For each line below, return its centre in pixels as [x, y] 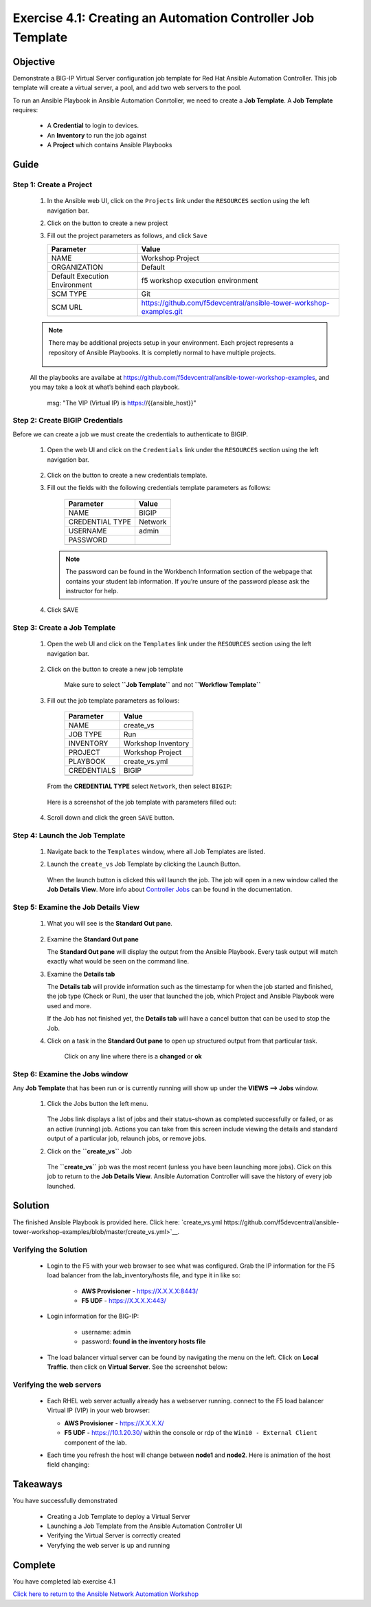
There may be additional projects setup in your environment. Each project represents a [171, 343]
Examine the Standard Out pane [93, 939]
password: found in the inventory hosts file [144, 1341]
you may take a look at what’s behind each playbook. [105, 387]
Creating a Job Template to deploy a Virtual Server [119, 1516]
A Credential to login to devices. [93, 126]
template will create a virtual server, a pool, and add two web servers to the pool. [127, 88]
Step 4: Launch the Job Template [69, 835]
